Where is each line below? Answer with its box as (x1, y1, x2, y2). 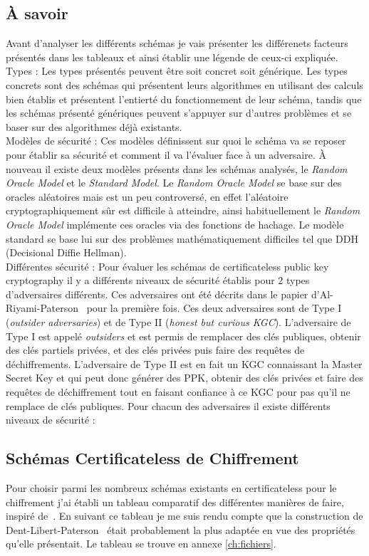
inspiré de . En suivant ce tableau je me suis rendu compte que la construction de (6, 508, 363, 523)
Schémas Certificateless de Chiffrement (6, 447, 299, 469)
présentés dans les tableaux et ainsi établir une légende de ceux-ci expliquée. (6, 49, 338, 64)
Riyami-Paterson (6, 300, 79, 315)
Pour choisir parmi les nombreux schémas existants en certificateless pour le (6, 481, 337, 495)
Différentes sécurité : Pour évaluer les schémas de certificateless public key (6, 258, 329, 273)
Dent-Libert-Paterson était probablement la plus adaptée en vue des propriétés (6, 522, 355, 537)
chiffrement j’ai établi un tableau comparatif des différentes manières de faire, (6, 494, 344, 509)
